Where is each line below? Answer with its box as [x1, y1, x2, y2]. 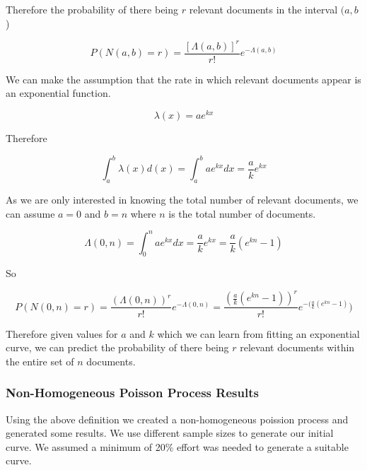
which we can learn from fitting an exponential [157, 326, 360, 341]
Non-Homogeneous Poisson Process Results [6, 384, 259, 401]
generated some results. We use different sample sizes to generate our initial [6, 425, 334, 440]
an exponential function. [6, 86, 111, 100]
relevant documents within [240, 340, 355, 355]
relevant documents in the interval [189, 2, 338, 16]
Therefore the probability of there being [6, 2, 179, 16]
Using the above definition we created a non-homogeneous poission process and [6, 411, 349, 426]
